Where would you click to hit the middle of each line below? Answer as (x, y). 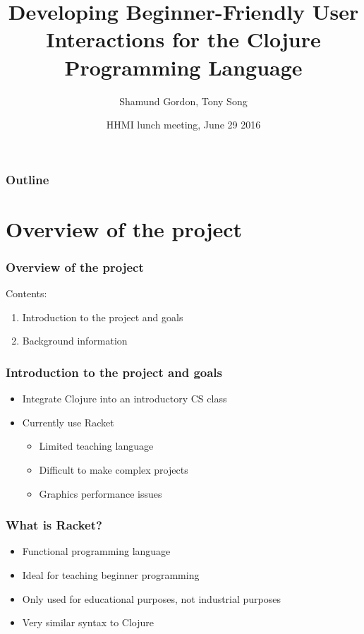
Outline (28, 179)
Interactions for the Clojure (183, 39)
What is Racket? (54, 525)
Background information (75, 341)
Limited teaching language (96, 446)
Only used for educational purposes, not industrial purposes (152, 598)
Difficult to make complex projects (114, 469)
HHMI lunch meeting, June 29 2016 (183, 125)
